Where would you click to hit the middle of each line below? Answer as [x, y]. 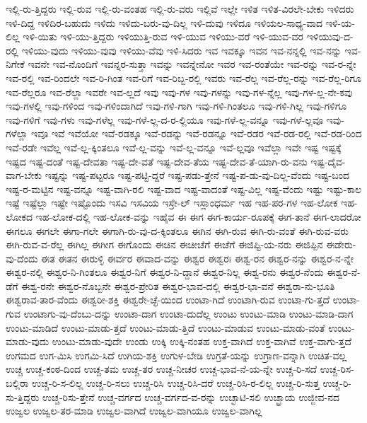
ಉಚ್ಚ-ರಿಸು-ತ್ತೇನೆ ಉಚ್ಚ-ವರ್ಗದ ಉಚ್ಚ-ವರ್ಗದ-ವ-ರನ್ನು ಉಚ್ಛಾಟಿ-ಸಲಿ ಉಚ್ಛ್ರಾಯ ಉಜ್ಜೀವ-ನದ [191, 396]
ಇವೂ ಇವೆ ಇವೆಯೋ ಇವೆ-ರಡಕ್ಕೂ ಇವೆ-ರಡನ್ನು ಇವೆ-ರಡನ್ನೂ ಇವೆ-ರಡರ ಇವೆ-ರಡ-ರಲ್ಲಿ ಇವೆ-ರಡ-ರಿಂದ [197, 133]
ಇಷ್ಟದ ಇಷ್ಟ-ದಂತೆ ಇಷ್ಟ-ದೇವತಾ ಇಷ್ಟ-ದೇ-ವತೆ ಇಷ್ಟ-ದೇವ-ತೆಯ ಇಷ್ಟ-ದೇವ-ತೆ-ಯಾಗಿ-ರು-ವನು [157, 161]
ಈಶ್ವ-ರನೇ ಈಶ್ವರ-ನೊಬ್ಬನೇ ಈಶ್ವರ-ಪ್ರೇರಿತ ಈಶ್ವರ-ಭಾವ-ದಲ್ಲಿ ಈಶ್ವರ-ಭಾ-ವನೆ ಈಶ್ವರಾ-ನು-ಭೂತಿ [178, 285]
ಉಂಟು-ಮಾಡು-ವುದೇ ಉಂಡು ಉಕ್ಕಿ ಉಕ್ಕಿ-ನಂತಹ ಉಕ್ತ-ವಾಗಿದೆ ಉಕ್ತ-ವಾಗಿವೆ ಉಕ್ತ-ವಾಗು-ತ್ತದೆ [202, 341]
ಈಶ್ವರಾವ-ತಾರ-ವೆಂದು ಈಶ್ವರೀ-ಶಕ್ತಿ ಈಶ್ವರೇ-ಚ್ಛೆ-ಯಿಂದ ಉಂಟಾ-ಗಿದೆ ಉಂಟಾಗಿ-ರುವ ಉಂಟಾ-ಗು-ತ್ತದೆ [168, 300]
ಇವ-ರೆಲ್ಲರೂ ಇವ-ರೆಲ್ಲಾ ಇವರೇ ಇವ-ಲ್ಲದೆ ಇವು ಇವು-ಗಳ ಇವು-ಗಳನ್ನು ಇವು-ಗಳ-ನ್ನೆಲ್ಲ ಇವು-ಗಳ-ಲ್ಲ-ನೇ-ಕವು [179, 92]
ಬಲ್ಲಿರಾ [17, 383]
